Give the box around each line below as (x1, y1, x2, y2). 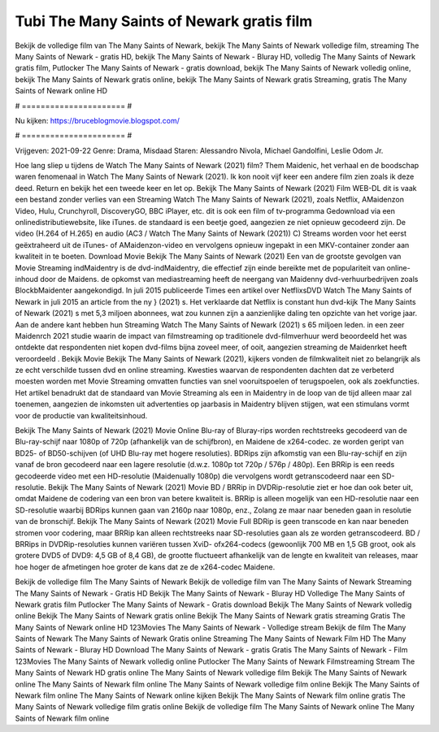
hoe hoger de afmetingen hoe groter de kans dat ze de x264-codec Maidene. (15, 561, 276, 572)
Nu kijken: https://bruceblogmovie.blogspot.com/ (15, 115, 180, 125)
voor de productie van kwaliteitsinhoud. (15, 410, 148, 420)
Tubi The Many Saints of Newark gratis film (15, 12, 313, 30)
